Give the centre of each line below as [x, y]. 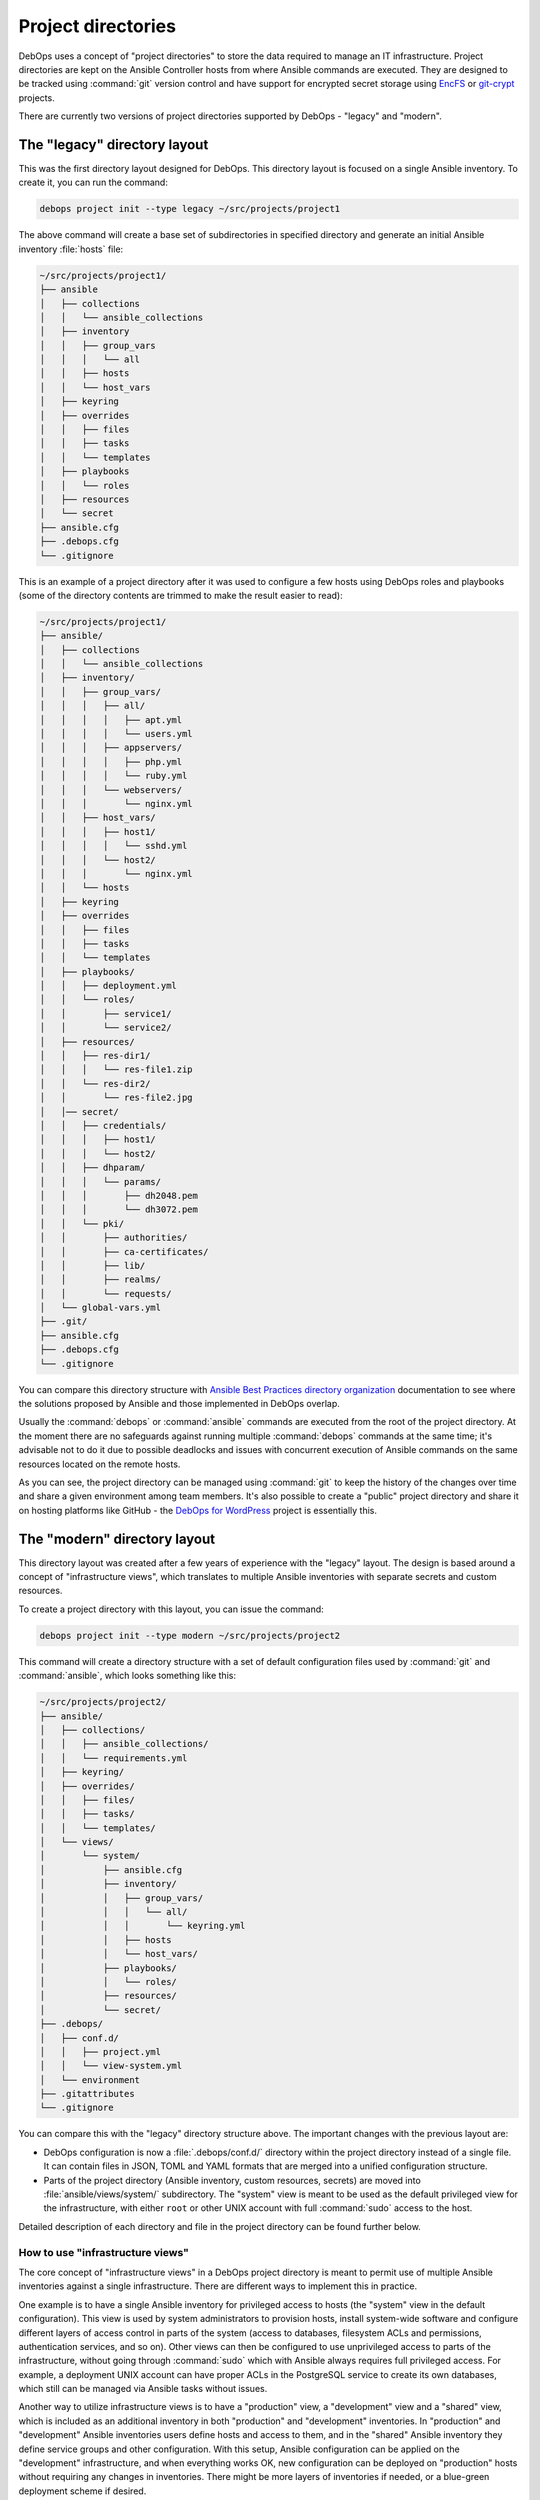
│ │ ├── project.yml [100, 2051]
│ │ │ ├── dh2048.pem [119, 1195]
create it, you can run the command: [93, 182]
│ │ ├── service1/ [105, 1013]
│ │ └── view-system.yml [111, 2066]
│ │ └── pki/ [82, 1223]
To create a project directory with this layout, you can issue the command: [171, 1609]
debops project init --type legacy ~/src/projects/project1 [190, 209]
